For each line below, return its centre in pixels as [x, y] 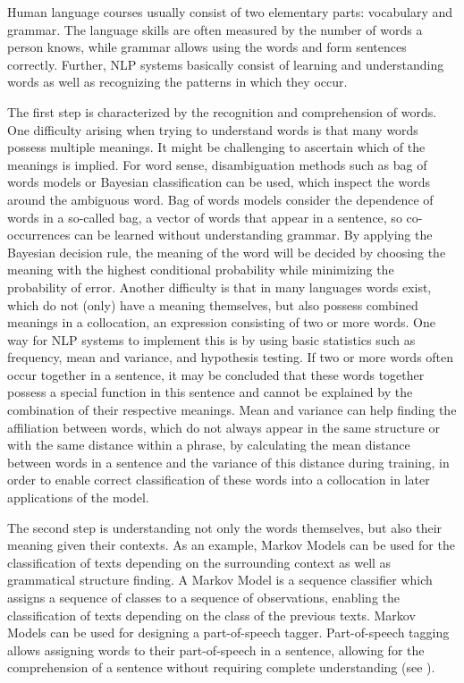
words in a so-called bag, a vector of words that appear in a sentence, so [205, 217]
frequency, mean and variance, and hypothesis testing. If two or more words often [231, 357]
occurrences [39, 235]
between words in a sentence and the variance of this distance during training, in [228, 462]
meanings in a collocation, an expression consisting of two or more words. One [221, 322]
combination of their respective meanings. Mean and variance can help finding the [232, 410]
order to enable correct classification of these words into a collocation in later [219, 480]
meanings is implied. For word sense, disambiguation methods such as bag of [217, 164]
